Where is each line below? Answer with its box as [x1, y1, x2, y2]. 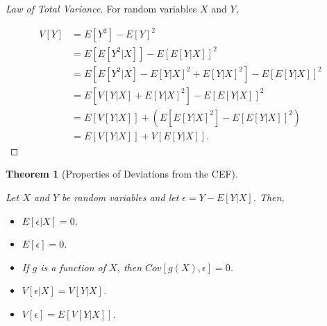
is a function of [40, 259, 106, 274]
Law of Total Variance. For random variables [6, 1, 197, 15]
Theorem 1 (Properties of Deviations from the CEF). [6, 166, 238, 181]
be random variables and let [62, 189, 179, 204]
